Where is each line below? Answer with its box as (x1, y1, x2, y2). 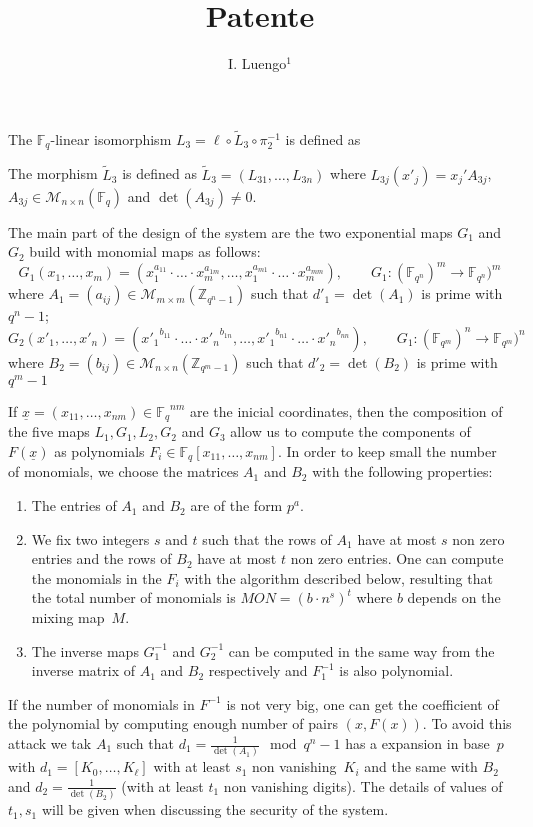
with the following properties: (312, 461, 493, 482)
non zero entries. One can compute (290, 548, 504, 569)
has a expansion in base (345, 733, 490, 753)
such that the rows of (202, 528, 332, 549)
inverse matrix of (31, 660, 136, 681)
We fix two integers (31, 528, 150, 549)
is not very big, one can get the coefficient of (226, 693, 499, 714)
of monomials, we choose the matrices (8, 461, 239, 482)
